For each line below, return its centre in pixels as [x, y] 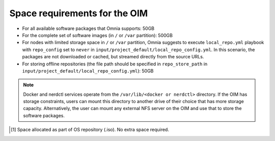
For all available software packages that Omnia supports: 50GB [88, 28]
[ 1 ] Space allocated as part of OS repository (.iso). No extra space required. [90, 130]
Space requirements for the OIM [79, 13]
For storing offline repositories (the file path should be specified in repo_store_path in [115, 64]
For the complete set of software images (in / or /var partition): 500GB [98, 35]
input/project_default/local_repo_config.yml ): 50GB [88, 70]
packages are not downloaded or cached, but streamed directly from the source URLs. [113, 57]
